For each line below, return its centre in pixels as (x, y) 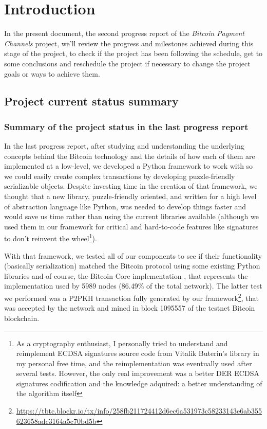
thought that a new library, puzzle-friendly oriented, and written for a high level (130, 196)
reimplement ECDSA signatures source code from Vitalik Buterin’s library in (138, 353)
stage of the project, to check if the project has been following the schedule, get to (133, 53)
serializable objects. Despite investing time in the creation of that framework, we (131, 186)
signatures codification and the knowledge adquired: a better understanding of (139, 383)
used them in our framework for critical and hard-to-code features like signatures (131, 226)
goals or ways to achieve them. (52, 73)
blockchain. (22, 318)
